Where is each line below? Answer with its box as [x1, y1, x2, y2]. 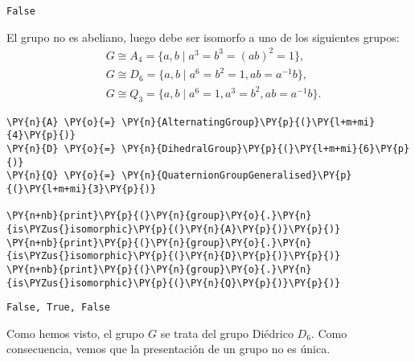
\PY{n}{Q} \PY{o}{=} [6, 170, 117, 182]
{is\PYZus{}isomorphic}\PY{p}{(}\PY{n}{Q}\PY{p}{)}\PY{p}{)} [6, 277, 341, 289]
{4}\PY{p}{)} [6, 130, 76, 142]
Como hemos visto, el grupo [6, 324, 145, 341]
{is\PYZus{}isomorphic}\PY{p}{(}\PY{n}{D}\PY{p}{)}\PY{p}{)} [6, 250, 341, 262]
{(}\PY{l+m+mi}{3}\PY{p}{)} [6, 183, 157, 195]
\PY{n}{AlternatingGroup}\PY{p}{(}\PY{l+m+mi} [121, 116, 376, 128]
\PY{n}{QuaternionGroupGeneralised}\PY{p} [121, 170, 352, 182]
